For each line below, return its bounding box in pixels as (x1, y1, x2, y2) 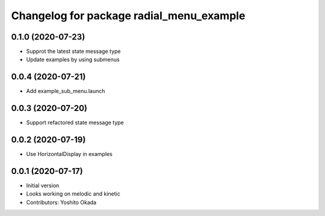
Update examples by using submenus (26, 56, 120, 63)
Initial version (26, 182, 60, 189)
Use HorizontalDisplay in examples (26, 151, 113, 158)
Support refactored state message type (26, 119, 125, 126)
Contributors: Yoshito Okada (26, 199, 96, 206)
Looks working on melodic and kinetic (26, 190, 120, 197)
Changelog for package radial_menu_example (11, 9, 246, 22)
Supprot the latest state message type (26, 48, 121, 55)
